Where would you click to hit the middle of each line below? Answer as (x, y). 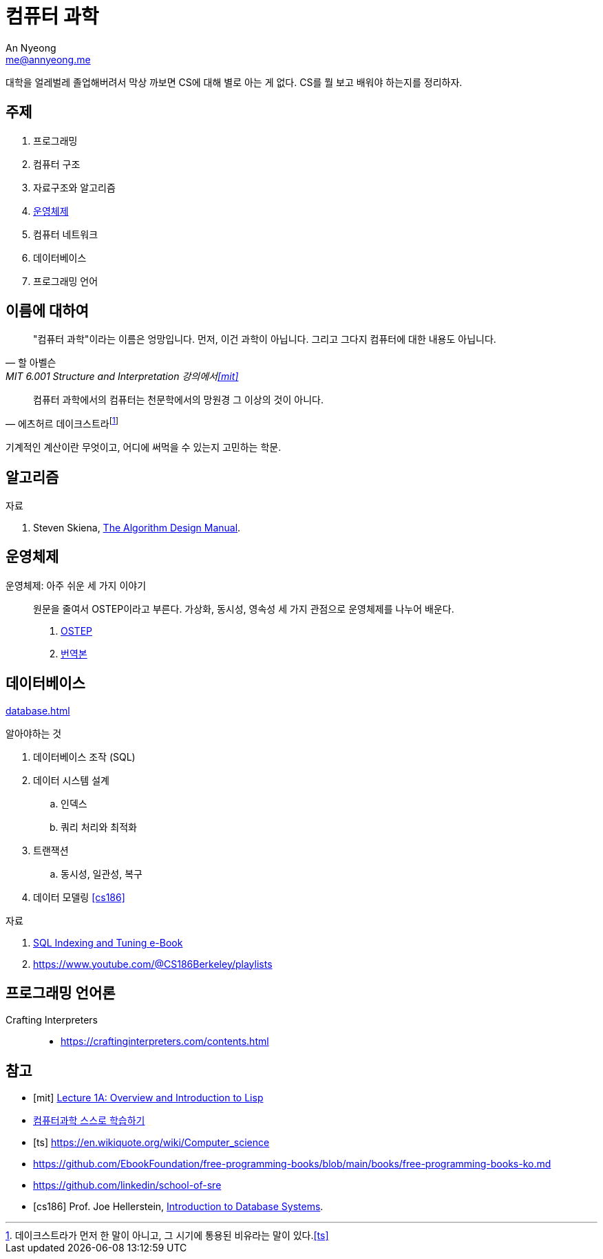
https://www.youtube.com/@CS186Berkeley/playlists (153, 964)
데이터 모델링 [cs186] (79, 897)
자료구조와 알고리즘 (74, 187)
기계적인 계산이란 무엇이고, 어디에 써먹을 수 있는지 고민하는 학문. (144, 447)
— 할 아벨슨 (31, 363)
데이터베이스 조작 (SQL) (84, 757)
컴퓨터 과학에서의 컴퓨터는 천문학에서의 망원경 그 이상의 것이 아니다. (178, 400)
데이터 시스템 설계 (71, 780)
